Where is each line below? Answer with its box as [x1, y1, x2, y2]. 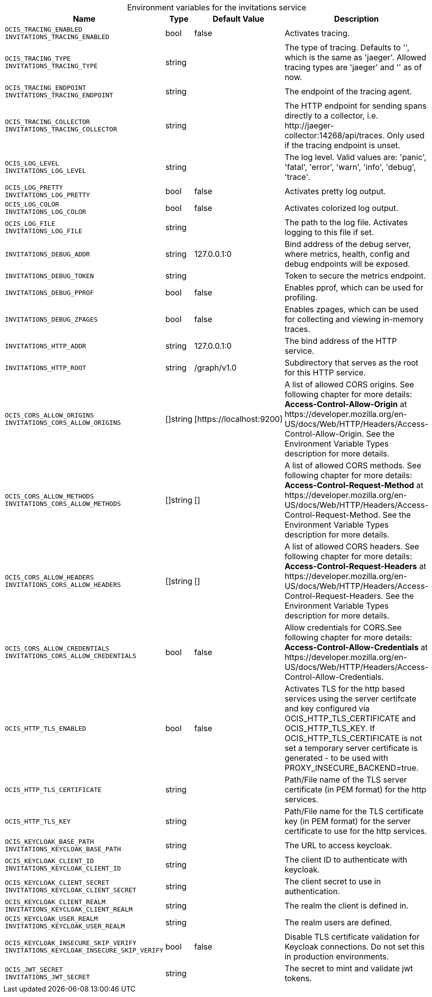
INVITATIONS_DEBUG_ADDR [5, 250, 90, 258]
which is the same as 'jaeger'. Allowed [284, 52, 427, 62]
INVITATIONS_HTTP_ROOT [5, 364, 86, 372]
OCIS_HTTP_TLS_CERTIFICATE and [284, 713, 416, 723]
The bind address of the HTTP [284, 336, 397, 346]
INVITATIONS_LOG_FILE [5, 227, 82, 235]
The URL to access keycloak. [284, 840, 393, 850]
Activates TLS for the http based [284, 684, 405, 694]
